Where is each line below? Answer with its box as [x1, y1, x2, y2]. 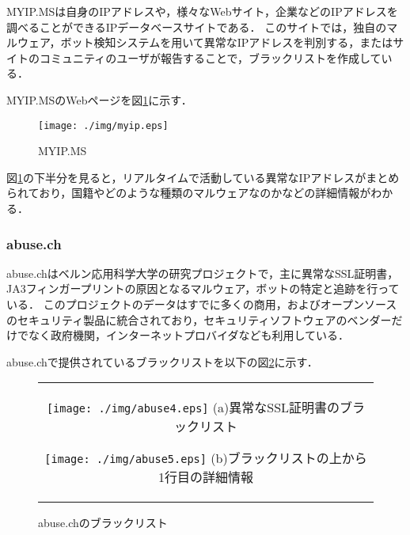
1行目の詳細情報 [158, 468, 253, 487]
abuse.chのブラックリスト [38, 514, 168, 531]
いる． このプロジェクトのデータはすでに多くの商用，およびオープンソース [6, 296, 397, 312]
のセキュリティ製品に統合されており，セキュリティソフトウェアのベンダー [6, 311, 392, 328]
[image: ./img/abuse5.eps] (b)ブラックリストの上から [44, 449, 367, 468]
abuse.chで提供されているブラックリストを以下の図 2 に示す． [6, 353, 318, 370]
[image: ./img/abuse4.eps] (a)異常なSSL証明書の [46, 398, 340, 417]
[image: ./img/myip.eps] [38, 120, 169, 131]
